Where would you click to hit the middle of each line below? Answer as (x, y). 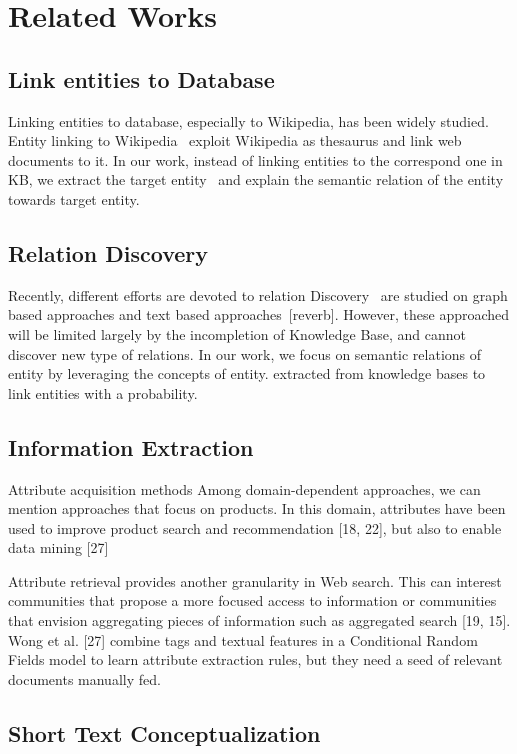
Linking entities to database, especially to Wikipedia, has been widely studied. (248, 120)
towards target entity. (74, 198)
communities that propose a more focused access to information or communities (252, 600)
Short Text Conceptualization (164, 732)
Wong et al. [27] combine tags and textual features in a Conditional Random (243, 639)
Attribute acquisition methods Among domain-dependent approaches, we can (244, 488)
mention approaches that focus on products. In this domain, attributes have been (257, 508)
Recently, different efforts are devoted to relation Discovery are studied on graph (258, 294)
